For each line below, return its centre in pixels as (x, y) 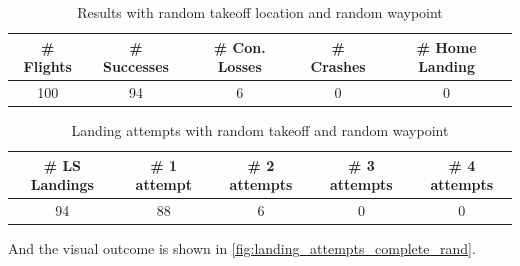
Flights (47, 66)
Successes (135, 66)
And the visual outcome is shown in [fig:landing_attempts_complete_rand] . (242, 248)
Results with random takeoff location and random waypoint (260, 12)
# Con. (239, 46)
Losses (239, 66)
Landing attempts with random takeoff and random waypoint (260, 130)
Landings (62, 184)
